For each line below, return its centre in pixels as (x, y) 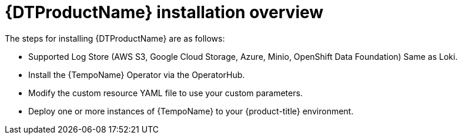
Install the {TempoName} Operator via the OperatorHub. (137, 74)
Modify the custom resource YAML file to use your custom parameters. (165, 93)
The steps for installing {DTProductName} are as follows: (115, 38)
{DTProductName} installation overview (164, 12)
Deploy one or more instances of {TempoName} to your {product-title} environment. (191, 111)
